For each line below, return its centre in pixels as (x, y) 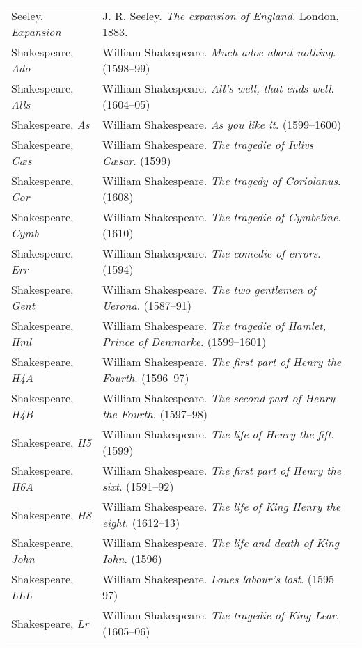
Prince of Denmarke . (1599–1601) (184, 341)
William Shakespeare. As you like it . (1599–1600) (222, 124)
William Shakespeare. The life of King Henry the (221, 506)
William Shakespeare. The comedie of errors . (211, 253)
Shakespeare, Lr (50, 623)
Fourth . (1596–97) (145, 378)
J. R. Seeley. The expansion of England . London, (220, 16)
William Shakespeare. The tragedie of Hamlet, (214, 325)
